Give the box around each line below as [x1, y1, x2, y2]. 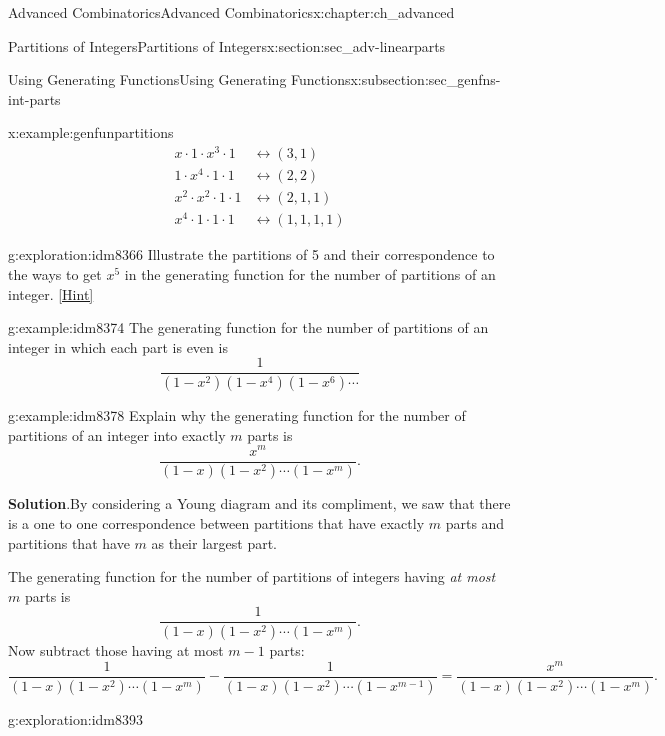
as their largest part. [151, 532, 277, 553]
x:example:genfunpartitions [8, 122, 174, 143]
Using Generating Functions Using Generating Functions [8, 69, 351, 90]
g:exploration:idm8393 [8, 708, 144, 729]
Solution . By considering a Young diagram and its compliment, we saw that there [8, 493, 511, 514]
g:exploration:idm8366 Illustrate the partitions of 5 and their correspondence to [8, 244, 495, 265]
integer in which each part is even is [8, 336, 228, 357]
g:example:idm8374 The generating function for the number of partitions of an [8, 317, 489, 338]
